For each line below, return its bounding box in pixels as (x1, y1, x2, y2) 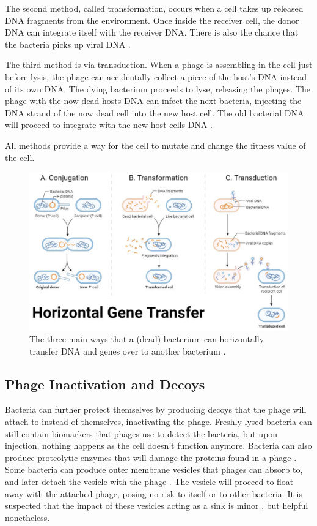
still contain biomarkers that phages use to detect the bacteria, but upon (5, 427, 278, 440)
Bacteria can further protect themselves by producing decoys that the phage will (5, 403, 307, 416)
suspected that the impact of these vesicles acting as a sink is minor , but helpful (5, 499, 308, 512)
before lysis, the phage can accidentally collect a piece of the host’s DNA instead (5, 70, 307, 83)
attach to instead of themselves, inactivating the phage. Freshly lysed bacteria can (5, 415, 312, 428)
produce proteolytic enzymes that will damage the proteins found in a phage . (5, 451, 297, 464)
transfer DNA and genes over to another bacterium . (29, 344, 226, 357)
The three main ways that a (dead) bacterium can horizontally (29, 333, 264, 345)
